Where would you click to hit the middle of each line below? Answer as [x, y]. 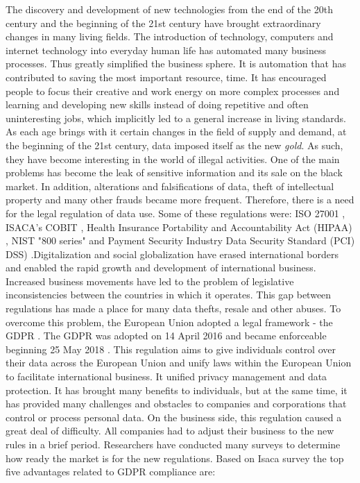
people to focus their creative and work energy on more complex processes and [173, 91]
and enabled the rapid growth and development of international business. [161, 268]
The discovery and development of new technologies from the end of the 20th [169, 9]
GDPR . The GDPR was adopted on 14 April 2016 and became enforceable [166, 336]
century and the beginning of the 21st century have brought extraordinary [163, 23]
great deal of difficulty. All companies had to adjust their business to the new [170, 431]
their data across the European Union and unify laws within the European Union [179, 363]
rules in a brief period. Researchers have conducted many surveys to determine [173, 444]
